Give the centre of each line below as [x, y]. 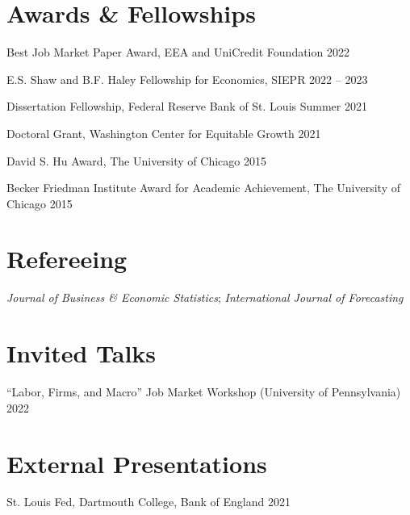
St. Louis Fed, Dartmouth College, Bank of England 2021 [149, 502]
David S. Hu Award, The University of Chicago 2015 [136, 160]
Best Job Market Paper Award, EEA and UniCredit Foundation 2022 [178, 52]
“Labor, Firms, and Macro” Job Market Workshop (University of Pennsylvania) [204, 392]
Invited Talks [82, 353]
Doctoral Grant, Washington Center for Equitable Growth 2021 [164, 133]
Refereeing [67, 259]
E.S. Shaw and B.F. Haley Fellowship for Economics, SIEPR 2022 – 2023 [187, 79]
